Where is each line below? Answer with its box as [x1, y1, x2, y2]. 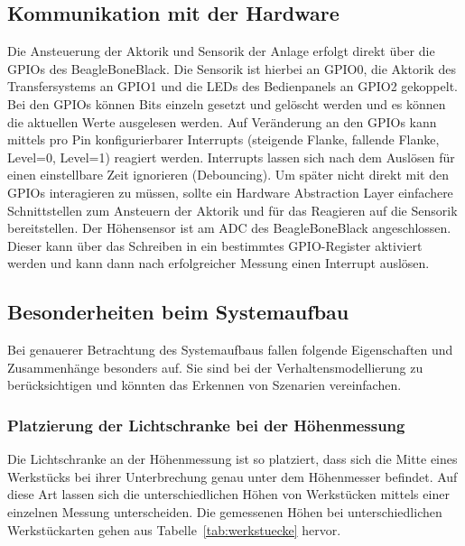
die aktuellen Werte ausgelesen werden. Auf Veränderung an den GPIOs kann [7, 112, 437, 131]
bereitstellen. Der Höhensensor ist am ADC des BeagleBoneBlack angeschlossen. [7, 218, 451, 237]
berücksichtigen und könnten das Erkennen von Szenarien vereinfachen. [7, 375, 402, 394]
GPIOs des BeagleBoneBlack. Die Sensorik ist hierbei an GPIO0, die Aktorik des [7, 59, 456, 78]
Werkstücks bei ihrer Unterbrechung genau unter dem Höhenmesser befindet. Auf [7, 467, 458, 486]
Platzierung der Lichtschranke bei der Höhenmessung [7, 413, 405, 436]
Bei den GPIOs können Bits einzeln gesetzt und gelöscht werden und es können [7, 94, 446, 113]
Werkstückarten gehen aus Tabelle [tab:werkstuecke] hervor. [7, 520, 341, 539]
